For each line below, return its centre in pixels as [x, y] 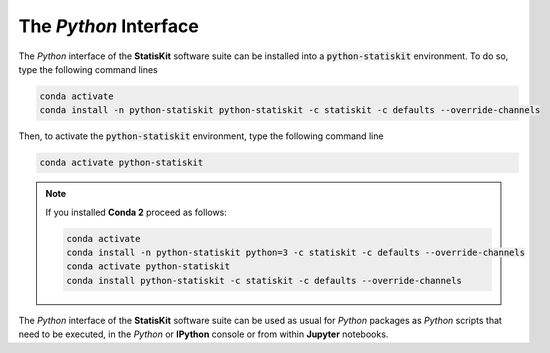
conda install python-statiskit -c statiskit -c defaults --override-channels [264, 280]
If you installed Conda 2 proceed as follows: [136, 212]
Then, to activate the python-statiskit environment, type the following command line [201, 136]
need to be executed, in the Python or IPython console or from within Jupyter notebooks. [203, 334]
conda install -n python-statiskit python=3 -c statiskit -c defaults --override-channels [295, 253]
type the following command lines [88, 69]
